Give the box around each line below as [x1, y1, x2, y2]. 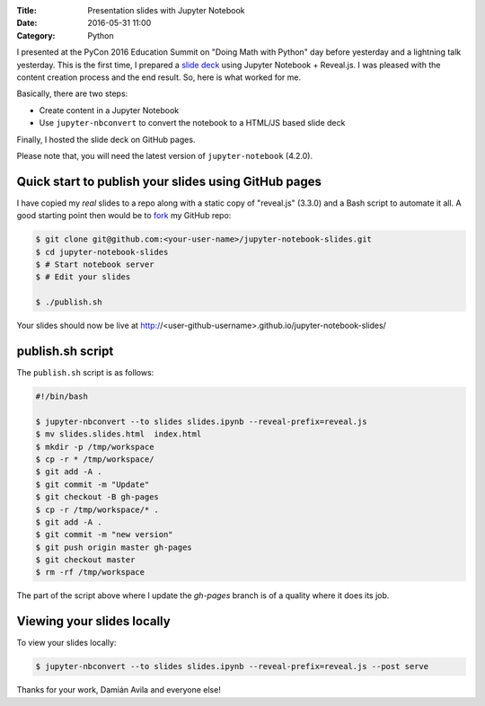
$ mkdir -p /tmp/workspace [35, 441, 154, 452]
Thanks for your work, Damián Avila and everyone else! [16, 684, 222, 695]
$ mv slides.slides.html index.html [35, 429, 202, 439]
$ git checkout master [35, 555, 136, 565]
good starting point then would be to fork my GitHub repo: [16, 210, 232, 221]
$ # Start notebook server [35, 259, 154, 269]
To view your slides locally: [16, 638, 117, 649]
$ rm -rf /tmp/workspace [35, 567, 145, 578]
